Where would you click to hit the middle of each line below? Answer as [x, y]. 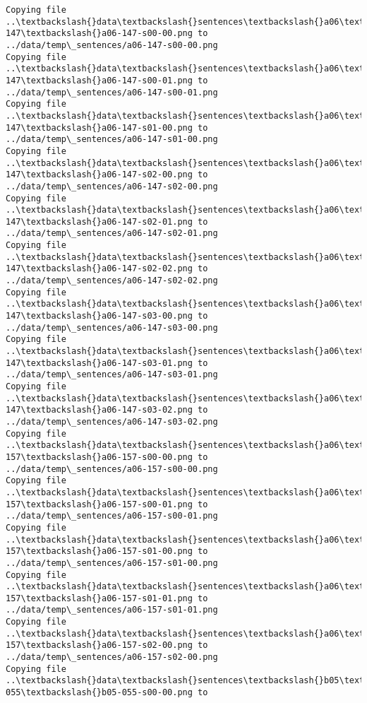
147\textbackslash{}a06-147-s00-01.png [99, 80]
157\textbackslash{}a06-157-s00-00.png [99, 457]
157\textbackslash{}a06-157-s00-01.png [99, 504]
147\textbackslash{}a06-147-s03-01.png [99, 363]
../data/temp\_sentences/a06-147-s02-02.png [112, 281]
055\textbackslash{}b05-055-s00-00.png [99, 693]
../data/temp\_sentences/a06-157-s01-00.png [112, 563]
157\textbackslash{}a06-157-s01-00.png [99, 551]
